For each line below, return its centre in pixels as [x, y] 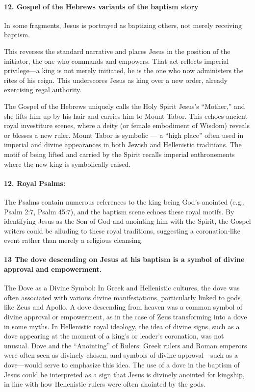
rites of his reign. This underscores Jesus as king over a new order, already [116, 80]
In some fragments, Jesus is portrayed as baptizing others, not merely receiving [123, 25]
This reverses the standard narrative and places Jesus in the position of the [117, 51]
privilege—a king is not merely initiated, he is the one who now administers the [124, 70]
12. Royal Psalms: [35, 183]
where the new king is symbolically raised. [67, 164]
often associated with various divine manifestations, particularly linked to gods [122, 297]
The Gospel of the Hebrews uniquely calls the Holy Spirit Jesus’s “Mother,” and [125, 106]
